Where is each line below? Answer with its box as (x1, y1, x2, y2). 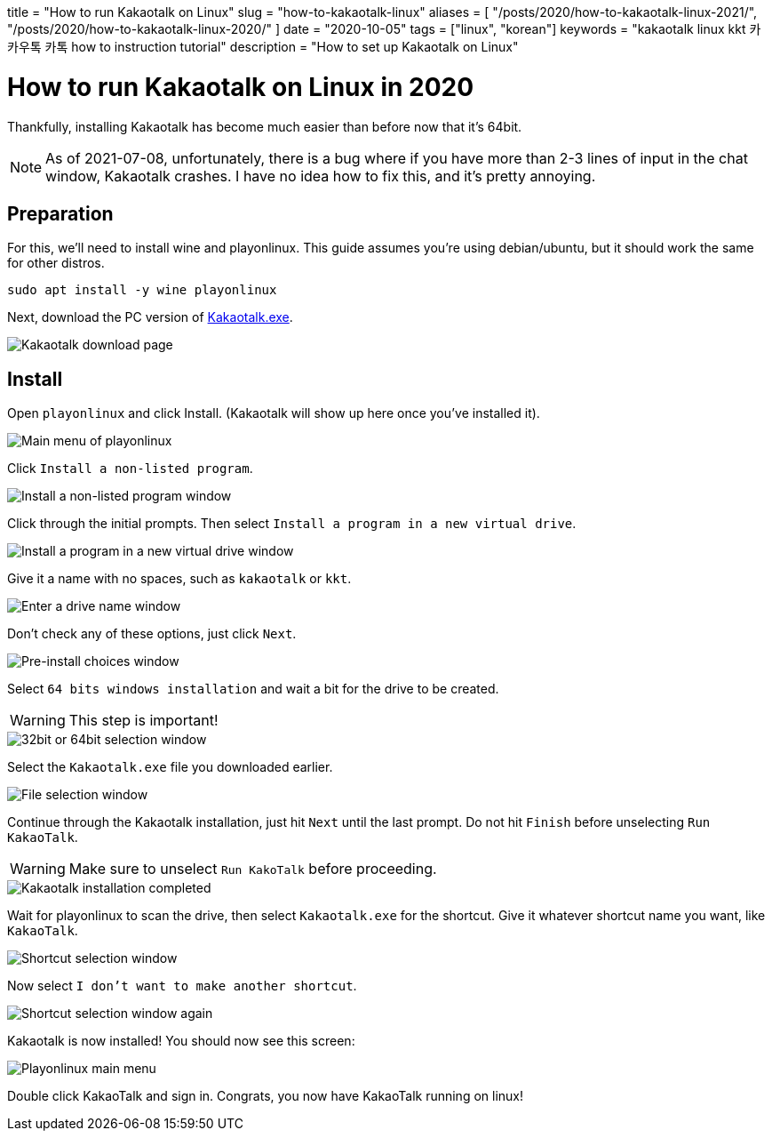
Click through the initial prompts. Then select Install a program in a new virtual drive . (7, 516, 577, 532)
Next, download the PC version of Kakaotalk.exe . (7, 309, 293, 325)
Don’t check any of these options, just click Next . (7, 626, 297, 642)
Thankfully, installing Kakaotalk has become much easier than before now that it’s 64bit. (7, 118, 522, 134)
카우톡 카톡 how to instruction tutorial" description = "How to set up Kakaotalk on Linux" (7, 39, 519, 54)
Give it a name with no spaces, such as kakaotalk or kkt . (7, 571, 352, 587)
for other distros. (7, 255, 105, 271)
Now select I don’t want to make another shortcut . (7, 978, 357, 994)
